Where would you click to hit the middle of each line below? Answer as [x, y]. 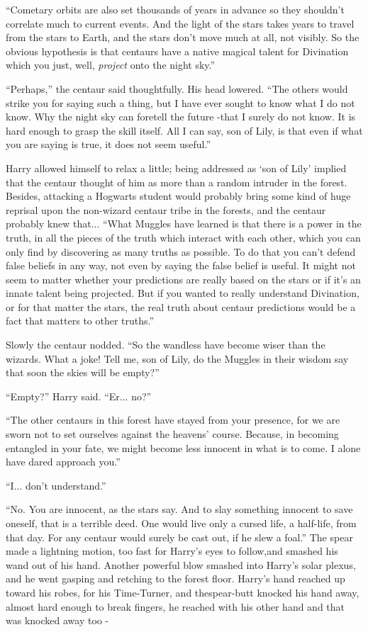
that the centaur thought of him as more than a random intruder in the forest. [177, 182]
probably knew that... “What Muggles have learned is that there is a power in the [184, 224]
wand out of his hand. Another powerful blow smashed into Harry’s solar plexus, [181, 564]
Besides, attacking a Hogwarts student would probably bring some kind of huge [178, 196]
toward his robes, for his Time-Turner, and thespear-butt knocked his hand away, [183, 592]
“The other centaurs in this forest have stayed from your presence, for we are [173, 420]
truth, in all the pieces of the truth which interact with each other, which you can [183, 237]
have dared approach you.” [63, 462]
